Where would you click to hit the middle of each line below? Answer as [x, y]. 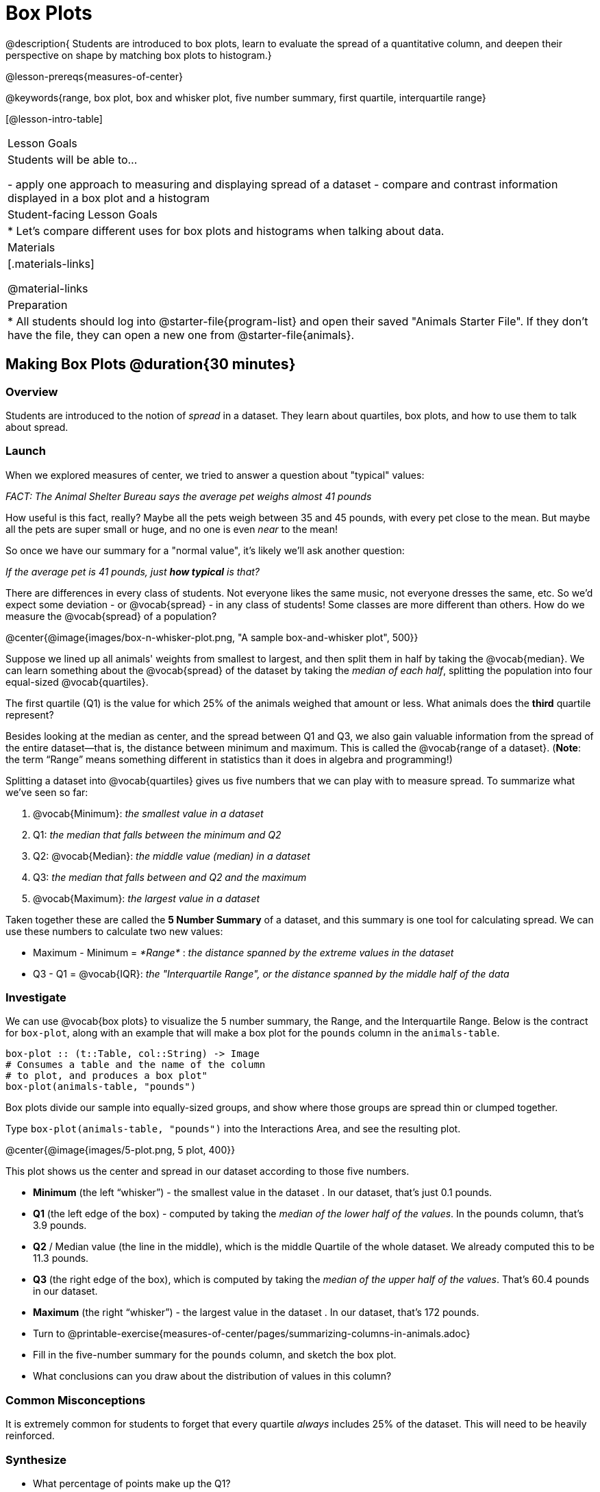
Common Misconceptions [76, 1400]
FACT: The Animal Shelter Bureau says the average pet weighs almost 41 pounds [189, 496]
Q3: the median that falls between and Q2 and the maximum [170, 877]
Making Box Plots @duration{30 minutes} [151, 364]
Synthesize [36, 1459]
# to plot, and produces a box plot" [107, 1076]
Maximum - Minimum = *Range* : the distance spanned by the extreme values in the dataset [243, 952]
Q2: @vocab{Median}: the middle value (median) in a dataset [172, 856]
